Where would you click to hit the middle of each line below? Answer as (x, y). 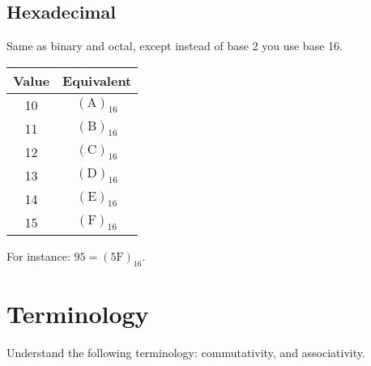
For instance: (38, 255)
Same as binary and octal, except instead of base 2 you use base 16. (175, 46)
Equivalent (97, 80)
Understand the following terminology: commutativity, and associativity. (186, 352)
